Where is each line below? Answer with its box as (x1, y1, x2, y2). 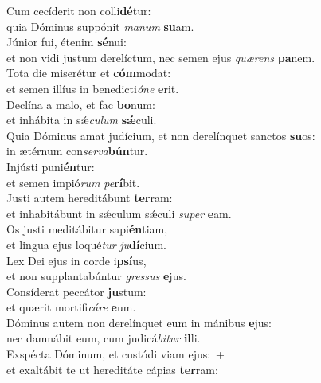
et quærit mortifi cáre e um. (6, 299, 136, 315)
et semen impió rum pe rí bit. (6, 174, 140, 190)
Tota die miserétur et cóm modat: (6, 64, 171, 81)
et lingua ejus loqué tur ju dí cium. (6, 236, 166, 252)
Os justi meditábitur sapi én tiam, (6, 221, 168, 237)
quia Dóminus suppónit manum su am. (6, 18, 194, 34)
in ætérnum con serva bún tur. (6, 143, 148, 159)
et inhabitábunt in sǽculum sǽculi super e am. (6, 205, 232, 221)
